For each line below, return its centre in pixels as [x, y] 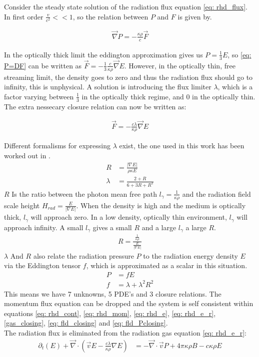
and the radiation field [216, 193]
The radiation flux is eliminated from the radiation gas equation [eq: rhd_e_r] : [125, 333]
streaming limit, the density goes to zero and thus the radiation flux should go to [128, 77]
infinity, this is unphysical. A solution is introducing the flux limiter [108, 87]
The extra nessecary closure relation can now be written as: [95, 106]
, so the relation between [110, 16]
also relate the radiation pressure [83, 255]
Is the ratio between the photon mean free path [84, 193]
